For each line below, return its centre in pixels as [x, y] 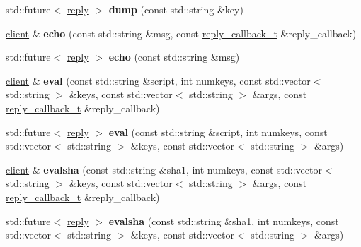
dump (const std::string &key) [176, 9]
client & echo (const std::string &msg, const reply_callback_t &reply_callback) [181, 33]
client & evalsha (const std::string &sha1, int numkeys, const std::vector [164, 169]
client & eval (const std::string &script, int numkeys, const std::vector [158, 80]
